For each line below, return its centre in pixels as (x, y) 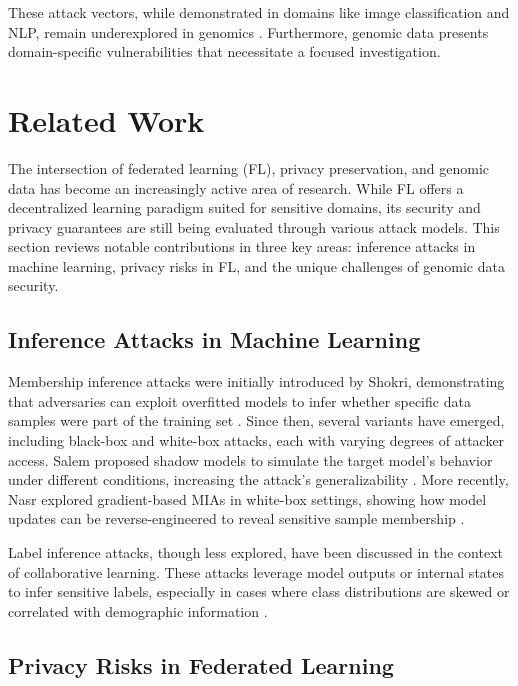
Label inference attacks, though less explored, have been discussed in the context (255, 552)
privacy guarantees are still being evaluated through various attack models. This (254, 226)
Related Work (106, 119)
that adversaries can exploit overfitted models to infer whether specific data (239, 400)
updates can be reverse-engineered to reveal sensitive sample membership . (236, 518)
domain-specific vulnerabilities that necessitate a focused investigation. (224, 51)
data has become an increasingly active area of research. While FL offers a (236, 187)
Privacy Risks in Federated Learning (201, 664)
